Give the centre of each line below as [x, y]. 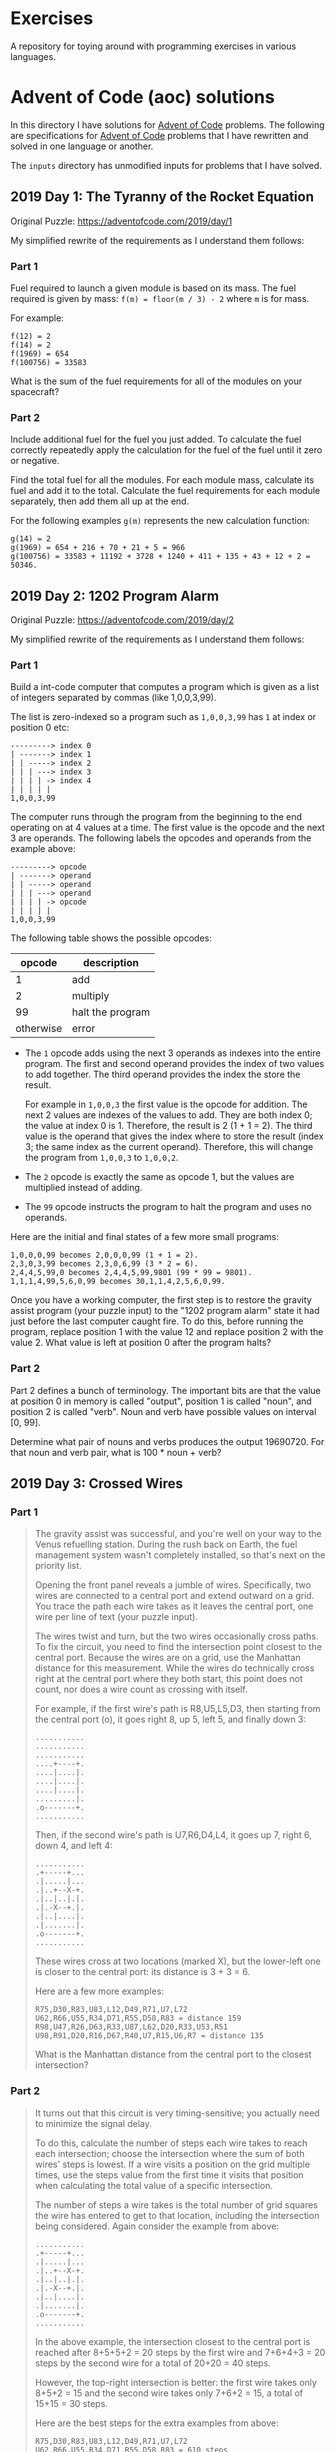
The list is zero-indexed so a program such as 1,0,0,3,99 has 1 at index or [163, 717]
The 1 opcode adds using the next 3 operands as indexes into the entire [173, 1053]
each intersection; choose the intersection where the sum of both [169, 2153]
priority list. [58, 1566]
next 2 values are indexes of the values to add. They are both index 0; [168, 1115]
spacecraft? [35, 391]
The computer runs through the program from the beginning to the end [156, 817]
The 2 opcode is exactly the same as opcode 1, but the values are [159, 1177]
